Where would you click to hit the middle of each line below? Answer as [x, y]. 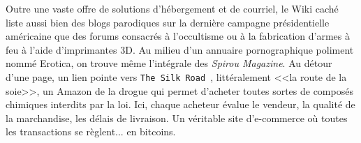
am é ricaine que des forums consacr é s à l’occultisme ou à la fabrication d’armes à [178, 36]
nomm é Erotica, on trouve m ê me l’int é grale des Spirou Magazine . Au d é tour [169, 63]
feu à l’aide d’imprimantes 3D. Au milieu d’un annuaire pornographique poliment [180, 49]
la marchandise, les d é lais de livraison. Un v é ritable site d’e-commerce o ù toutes [177, 118]
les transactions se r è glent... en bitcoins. [91, 131]
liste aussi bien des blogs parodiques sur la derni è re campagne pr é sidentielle [168, 22]
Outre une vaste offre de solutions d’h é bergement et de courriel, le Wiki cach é [172, 8]
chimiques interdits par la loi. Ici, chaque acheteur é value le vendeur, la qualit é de [180, 104]
